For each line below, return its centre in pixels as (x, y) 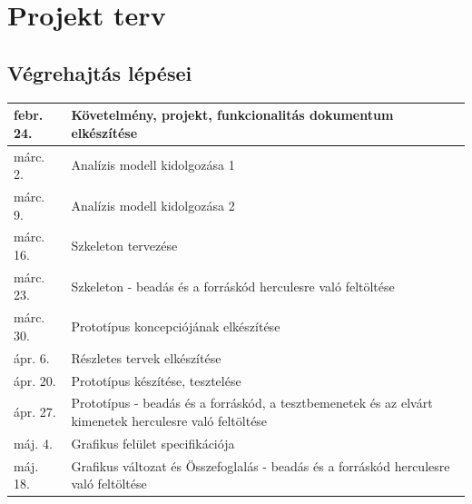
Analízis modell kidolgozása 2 (153, 205)
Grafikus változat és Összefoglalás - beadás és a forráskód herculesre (261, 465)
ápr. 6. (32, 357)
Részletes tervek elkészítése (146, 357)
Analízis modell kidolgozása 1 (153, 165)
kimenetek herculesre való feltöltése (169, 420)
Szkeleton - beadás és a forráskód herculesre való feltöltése (233, 286)
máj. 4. (33, 443)
